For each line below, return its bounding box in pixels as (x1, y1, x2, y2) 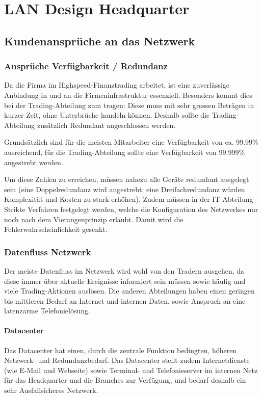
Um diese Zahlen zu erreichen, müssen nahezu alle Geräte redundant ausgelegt (4, 174, 249, 184)
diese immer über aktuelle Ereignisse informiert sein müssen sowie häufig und (4, 275, 246, 286)
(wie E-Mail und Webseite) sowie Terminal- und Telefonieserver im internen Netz (4, 364, 258, 375)
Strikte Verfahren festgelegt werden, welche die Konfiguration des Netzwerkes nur (4, 203, 258, 214)
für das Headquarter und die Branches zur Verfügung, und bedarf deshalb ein (4, 375, 246, 385)
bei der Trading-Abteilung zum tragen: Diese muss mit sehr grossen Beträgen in (4, 99, 254, 110)
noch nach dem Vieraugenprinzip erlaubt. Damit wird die (4, 214, 184, 224)
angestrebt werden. (4, 156, 63, 167)
